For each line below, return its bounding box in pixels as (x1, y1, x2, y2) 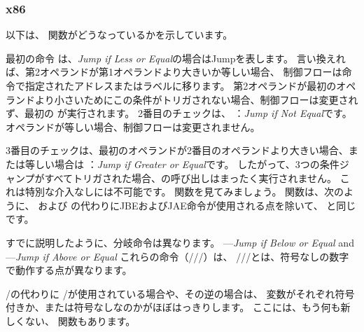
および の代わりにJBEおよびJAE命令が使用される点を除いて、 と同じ (38, 198, 356, 212)
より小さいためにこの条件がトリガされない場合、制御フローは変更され (34, 92, 358, 106)
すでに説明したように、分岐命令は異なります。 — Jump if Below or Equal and (6, 235, 354, 249)
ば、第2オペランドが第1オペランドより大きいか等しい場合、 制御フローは (6, 64, 342, 79)
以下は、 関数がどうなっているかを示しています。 (6, 27, 233, 42)
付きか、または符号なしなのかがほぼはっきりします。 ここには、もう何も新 (6, 300, 351, 314)
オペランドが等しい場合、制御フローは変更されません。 (6, 119, 260, 134)
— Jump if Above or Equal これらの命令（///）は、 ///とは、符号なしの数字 (6, 249, 349, 263)
